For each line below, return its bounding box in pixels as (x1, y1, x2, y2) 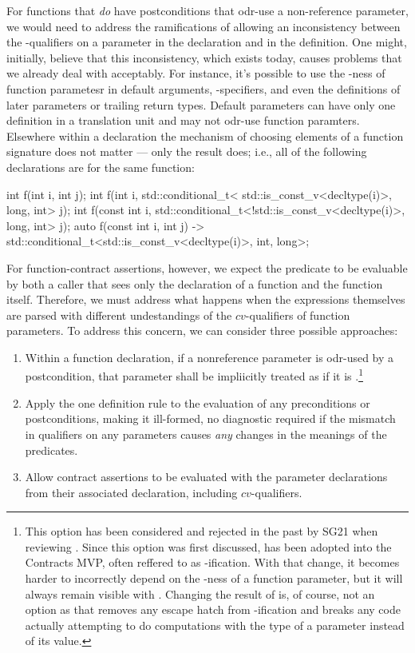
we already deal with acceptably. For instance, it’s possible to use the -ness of (6, 65, 385, 82)
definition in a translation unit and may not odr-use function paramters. (6, 112, 360, 129)
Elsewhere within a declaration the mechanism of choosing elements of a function (6, 127, 404, 144)
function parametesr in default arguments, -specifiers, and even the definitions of (6, 80, 401, 97)
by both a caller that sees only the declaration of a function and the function (6, 275, 383, 292)
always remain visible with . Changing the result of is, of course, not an (25, 585, 375, 602)
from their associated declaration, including (25, 484, 238, 500)
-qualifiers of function (245, 306, 350, 323)
